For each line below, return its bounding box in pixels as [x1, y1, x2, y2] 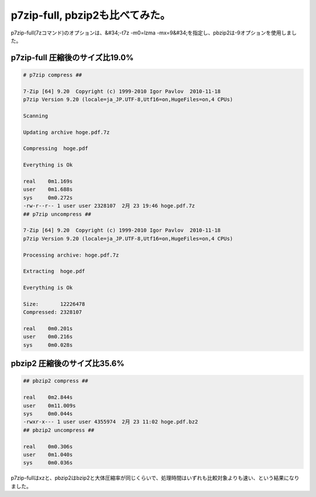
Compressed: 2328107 [23, 309, 82, 316]
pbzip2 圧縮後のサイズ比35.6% [11, 358, 125, 368]
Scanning [23, 112, 49, 119]
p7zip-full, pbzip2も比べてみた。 [11, 9, 171, 22]
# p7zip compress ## [23, 71, 82, 78]
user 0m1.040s [23, 451, 73, 458]
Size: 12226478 [23, 301, 85, 307]
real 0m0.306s [23, 443, 73, 450]
